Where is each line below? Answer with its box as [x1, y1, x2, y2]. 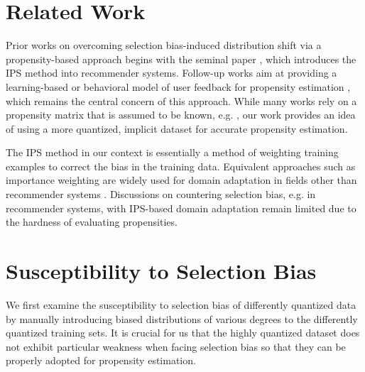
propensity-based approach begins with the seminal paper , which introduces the [6, 51, 356, 66]
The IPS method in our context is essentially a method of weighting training [6, 145, 339, 160]
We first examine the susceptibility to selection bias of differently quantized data [6, 297, 356, 312]
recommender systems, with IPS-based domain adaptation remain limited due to [6, 200, 356, 215]
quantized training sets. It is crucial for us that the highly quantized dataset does [6, 325, 360, 340]
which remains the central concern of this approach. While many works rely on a [6, 93, 357, 108]
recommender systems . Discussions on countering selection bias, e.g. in [6, 187, 316, 202]
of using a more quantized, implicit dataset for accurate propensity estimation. [6, 121, 348, 136]
